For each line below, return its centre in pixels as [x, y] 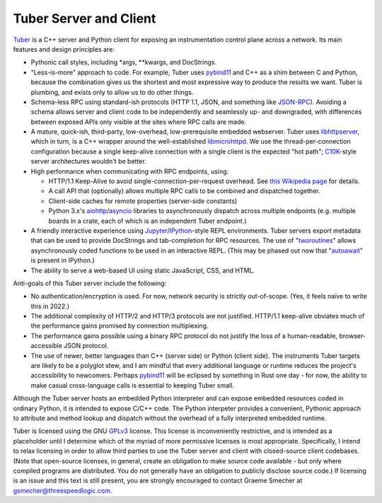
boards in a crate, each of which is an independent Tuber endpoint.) [147, 221]
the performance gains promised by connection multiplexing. [120, 326]
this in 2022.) [50, 306]
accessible [47, 346]
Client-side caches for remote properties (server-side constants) [143, 201]
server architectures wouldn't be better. [88, 161]
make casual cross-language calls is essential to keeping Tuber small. [133, 385]
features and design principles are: [64, 49]
